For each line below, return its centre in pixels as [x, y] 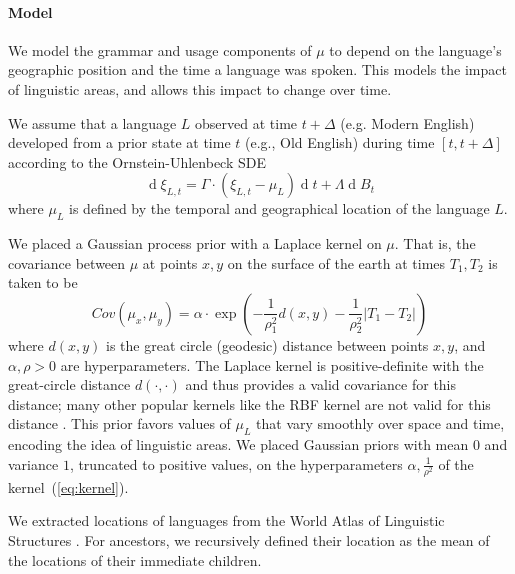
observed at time [246, 122]
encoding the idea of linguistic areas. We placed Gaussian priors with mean [238, 444]
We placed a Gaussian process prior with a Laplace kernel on [195, 243]
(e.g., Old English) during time [340, 142]
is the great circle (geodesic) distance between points [267, 344]
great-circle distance [69, 384]
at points [170, 262]
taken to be [43, 282]
